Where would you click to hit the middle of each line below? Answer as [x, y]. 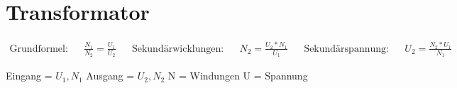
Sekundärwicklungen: [178, 49]
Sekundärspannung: [346, 49]
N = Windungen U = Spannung [238, 76]
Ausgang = [110, 76]
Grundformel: [39, 49]
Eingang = [29, 76]
